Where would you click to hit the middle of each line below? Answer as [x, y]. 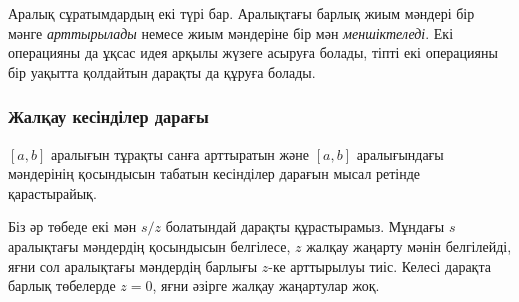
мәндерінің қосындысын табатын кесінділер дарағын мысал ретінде [214, 173]
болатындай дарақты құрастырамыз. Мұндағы [305, 226]
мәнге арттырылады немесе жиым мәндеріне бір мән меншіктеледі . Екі [231, 32]
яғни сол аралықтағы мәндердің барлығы [133, 265]
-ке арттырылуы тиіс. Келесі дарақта [379, 265]
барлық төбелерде [62, 285]
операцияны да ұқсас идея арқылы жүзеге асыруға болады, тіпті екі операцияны [253, 52]
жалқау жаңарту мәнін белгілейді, [409, 245]
